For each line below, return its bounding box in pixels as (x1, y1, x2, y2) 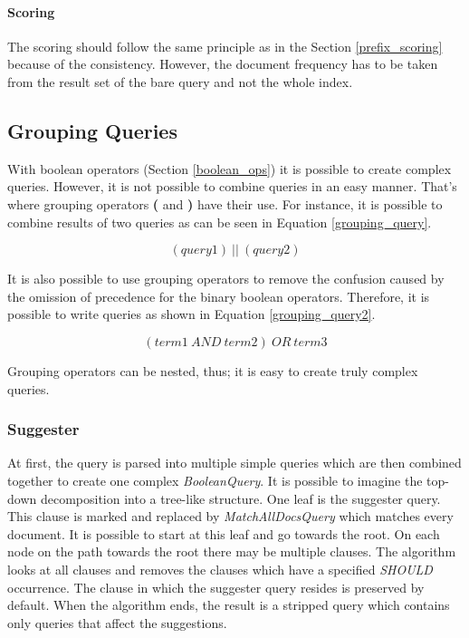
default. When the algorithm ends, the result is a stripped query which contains (7, 595, 450, 614)
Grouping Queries (7, 116, 177, 144)
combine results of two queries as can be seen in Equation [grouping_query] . (7, 212, 432, 231)
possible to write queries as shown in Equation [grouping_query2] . (7, 304, 376, 324)
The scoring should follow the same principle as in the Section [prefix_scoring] (7, 36, 443, 55)
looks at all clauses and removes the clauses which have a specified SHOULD (7, 559, 433, 578)
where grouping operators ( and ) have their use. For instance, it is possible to (7, 194, 443, 213)
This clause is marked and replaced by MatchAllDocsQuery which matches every (7, 507, 454, 526)
